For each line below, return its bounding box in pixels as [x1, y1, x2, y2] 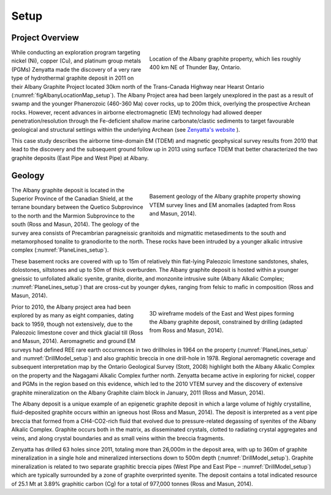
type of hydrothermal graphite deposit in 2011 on [11, 74, 134, 82]
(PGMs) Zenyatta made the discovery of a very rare [11, 66, 142, 73]
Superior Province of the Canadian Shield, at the [11, 195, 133, 202]
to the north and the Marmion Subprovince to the [11, 212, 135, 219]
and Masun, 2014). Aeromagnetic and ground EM [11, 338, 136, 345]
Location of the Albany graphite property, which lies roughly [149, 55, 302, 62]
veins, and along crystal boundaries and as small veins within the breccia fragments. [11, 434, 225, 442]
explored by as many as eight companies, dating [11, 312, 134, 319]
